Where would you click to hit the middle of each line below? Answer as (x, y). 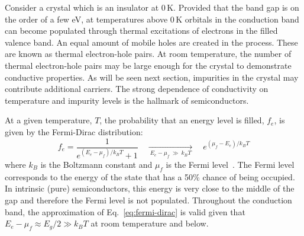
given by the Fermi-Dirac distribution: (74, 131)
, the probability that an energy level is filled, (182, 120)
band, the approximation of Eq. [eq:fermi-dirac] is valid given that (125, 211)
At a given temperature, (48, 120)
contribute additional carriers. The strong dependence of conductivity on (137, 89)
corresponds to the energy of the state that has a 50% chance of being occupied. (150, 176)
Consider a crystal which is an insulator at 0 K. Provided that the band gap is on (152, 7)
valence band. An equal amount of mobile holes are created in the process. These (151, 42)
